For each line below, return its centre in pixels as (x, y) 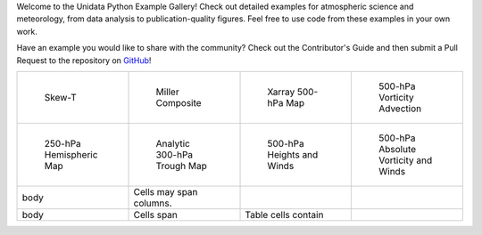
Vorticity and (405, 160)
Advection (400, 109)
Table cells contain (284, 215)
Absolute (397, 149)
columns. (153, 203)
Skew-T (61, 97)
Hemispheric (71, 154)
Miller (167, 92)
